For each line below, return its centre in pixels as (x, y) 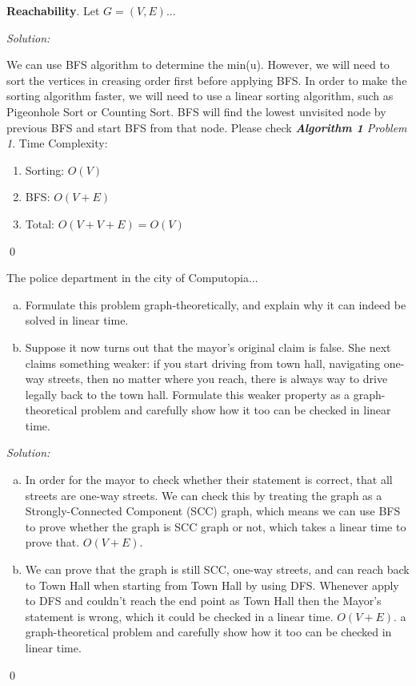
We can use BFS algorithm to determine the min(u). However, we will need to (198, 65)
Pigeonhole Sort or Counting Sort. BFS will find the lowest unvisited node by (196, 111)
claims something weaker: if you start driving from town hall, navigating (203, 363)
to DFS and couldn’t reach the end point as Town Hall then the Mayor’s (203, 601)
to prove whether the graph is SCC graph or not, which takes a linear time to (216, 526)
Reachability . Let (53, 10)
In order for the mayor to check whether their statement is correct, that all (209, 480)
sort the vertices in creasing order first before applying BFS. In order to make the (207, 80)
